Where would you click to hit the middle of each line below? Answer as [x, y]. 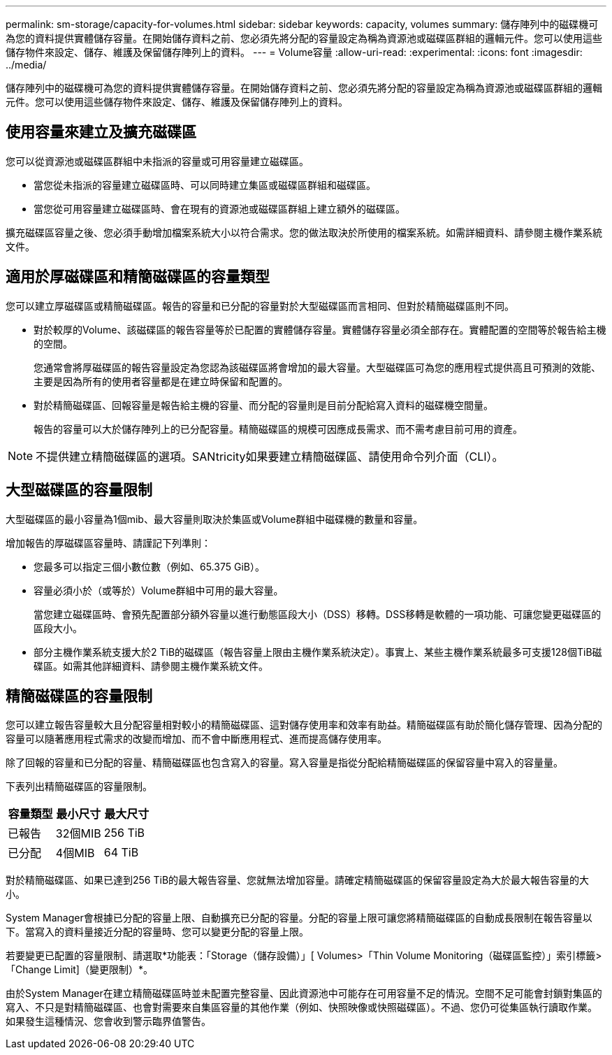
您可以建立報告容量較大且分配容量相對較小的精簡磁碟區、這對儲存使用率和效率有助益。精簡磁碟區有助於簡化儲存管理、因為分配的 [304, 725]
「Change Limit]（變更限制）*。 [79, 970]
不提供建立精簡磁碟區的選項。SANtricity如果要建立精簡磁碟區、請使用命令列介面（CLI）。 [270, 456]
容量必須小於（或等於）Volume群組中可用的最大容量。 [159, 590]
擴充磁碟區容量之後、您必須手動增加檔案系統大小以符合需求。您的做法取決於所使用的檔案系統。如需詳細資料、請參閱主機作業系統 [304, 232]
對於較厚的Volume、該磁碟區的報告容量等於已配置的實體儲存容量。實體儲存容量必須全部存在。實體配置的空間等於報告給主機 [320, 329]
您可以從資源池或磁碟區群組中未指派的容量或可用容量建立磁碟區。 [157, 161]
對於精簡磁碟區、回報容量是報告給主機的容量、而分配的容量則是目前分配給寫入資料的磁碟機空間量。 [263, 405]
